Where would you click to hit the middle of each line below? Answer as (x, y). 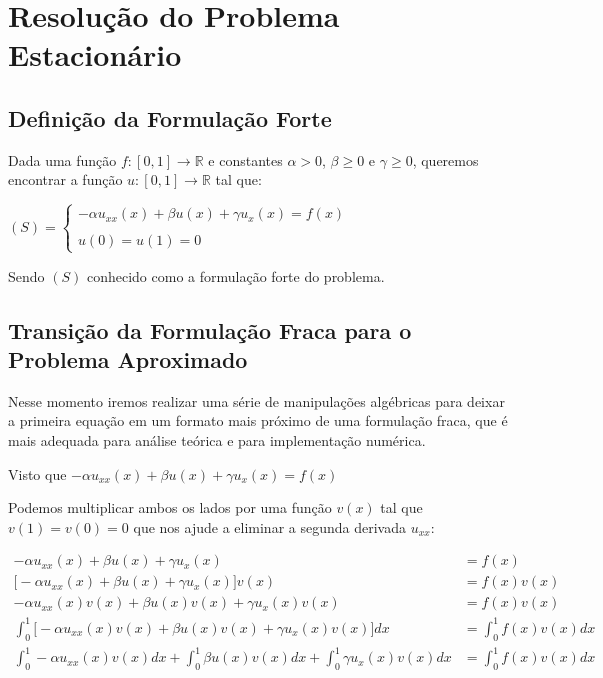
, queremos (445, 159)
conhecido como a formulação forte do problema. (235, 275)
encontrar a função (65, 179)
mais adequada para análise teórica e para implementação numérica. (217, 439)
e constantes (245, 159)
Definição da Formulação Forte (170, 117)
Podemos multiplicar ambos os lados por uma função (170, 507)
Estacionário (95, 54)
